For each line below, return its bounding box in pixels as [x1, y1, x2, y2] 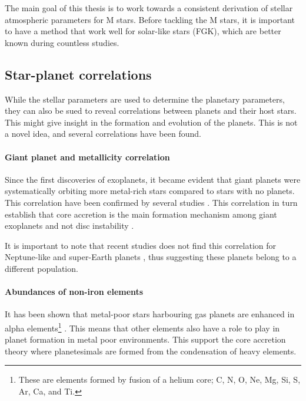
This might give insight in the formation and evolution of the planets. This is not [5, 116, 298, 128]
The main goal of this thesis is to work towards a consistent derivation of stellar [5, 2, 293, 14]
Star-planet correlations [5, 65, 152, 83]
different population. [5, 262, 78, 274]
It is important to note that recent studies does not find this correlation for [5, 239, 277, 251]
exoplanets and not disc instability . [5, 219, 134, 232]
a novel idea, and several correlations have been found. [5, 127, 201, 140]
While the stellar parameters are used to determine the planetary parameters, [5, 93, 285, 105]
